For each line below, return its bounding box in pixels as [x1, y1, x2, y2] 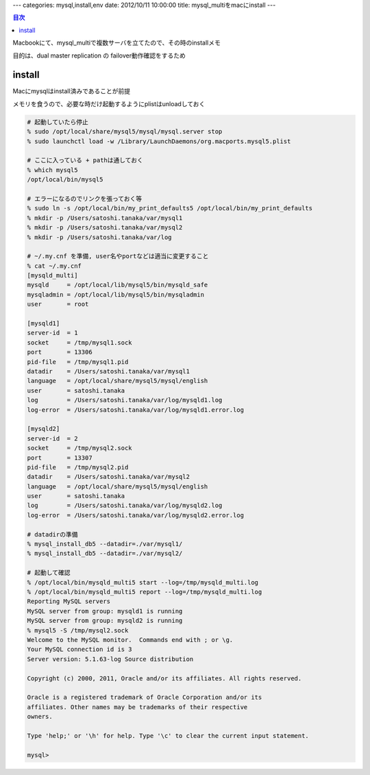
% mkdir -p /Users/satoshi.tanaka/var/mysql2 [27, 223, 183, 232]
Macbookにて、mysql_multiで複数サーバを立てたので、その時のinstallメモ [12, 38, 221, 47]
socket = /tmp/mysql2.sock [27, 444, 133, 452]
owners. [27, 713, 53, 721]
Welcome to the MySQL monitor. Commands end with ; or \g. [27, 636, 234, 643]
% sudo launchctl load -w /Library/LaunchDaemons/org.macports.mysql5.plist [27, 137, 291, 145]
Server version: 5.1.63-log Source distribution [27, 655, 194, 663]
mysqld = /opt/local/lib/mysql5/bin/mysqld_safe [27, 281, 208, 289]
